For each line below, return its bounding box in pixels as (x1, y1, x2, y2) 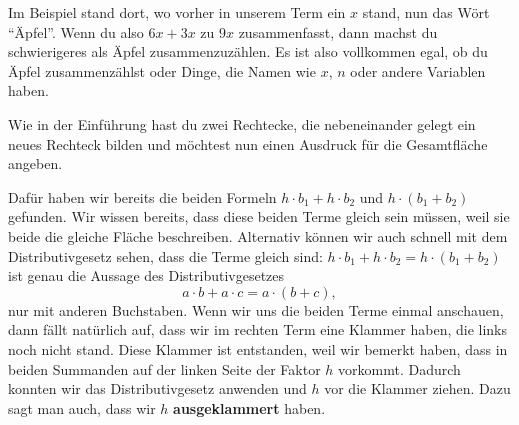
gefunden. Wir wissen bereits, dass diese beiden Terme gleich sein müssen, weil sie (8, 206, 510, 227)
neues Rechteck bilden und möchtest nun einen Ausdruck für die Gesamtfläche (8, 133, 488, 154)
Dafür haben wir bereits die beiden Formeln (8, 186, 277, 207)
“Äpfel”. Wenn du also (8, 21, 144, 42)
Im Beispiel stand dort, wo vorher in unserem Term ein (8, 2, 346, 22)
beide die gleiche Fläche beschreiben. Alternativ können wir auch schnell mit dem (8, 225, 508, 246)
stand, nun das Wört (362, 2, 490, 22)
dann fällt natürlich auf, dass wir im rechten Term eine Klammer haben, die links (8, 319, 507, 340)
